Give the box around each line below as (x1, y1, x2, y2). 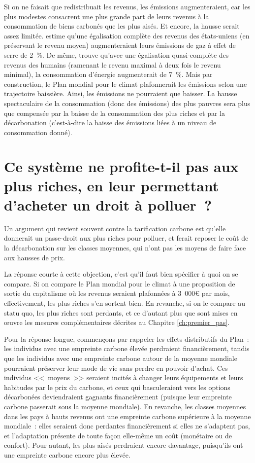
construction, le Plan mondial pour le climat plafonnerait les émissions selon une (4, 78, 247, 89)
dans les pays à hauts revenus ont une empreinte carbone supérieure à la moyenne (4, 411, 251, 421)
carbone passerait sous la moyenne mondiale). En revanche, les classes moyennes (4, 401, 246, 411)
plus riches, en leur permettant (4, 175, 219, 195)
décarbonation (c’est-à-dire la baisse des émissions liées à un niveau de (4, 117, 217, 128)
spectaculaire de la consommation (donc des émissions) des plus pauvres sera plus (4, 98, 251, 108)
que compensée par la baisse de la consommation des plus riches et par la (4, 107, 225, 118)
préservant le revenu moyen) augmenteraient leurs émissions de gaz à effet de (4, 40, 236, 50)
